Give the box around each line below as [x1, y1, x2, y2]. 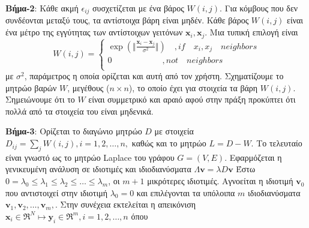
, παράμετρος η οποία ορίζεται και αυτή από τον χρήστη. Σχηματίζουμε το [24, 70, 284, 82]
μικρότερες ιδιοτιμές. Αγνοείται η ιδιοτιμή [147, 175, 293, 187]
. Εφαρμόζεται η [224, 151, 282, 163]
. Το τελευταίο [251, 137, 302, 149]
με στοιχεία [154, 125, 194, 137]
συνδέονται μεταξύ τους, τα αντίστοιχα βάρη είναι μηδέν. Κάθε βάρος [5, 14, 249, 26]
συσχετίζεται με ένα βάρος [92, 2, 184, 14]
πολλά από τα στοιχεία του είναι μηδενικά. [5, 104, 154, 117]
